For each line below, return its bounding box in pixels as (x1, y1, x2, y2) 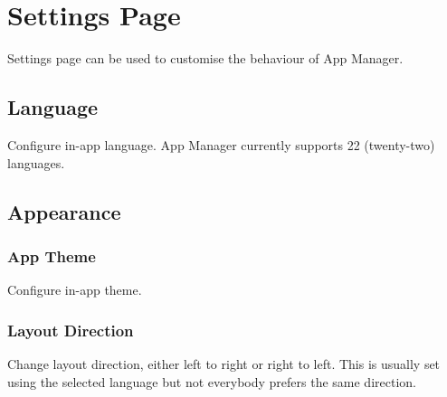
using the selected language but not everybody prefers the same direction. (7, 372, 416, 391)
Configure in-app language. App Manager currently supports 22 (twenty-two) (7, 135, 435, 154)
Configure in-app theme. (7, 280, 142, 299)
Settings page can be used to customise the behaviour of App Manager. (7, 49, 404, 68)
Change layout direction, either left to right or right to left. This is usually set (7, 354, 441, 373)
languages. (7, 153, 65, 172)
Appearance (7, 197, 121, 225)
